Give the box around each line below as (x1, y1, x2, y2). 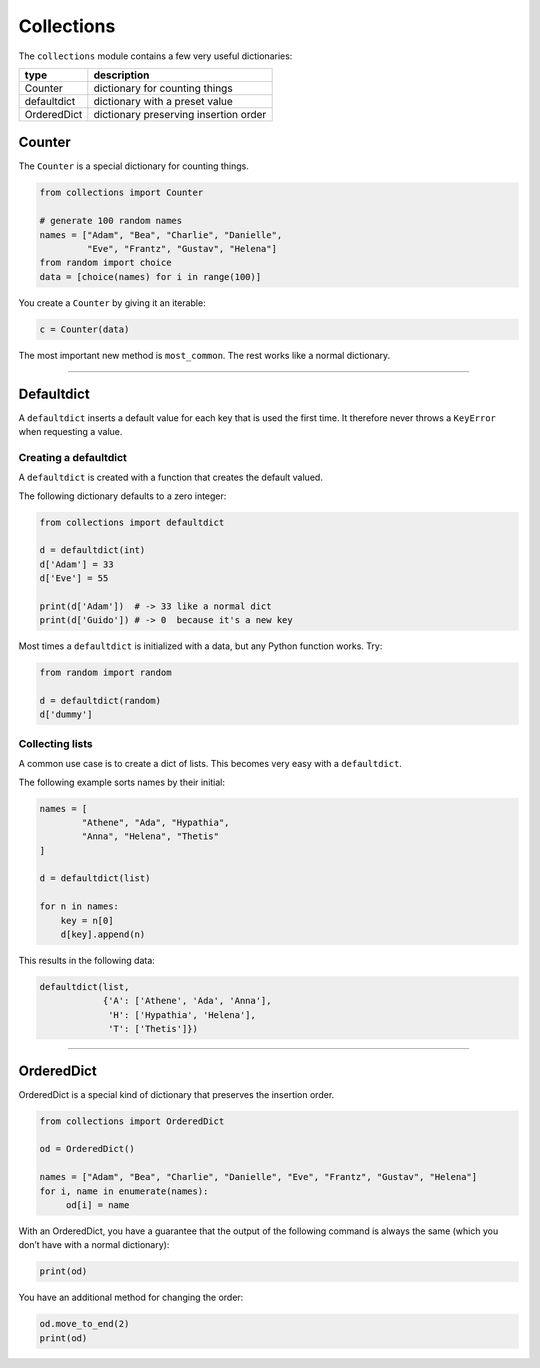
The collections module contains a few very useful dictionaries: (18, 50, 293, 62)
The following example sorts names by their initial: (18, 776, 225, 788)
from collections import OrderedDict (39, 1115, 225, 1127)
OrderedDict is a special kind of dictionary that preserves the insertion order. (18, 1088, 335, 1100)
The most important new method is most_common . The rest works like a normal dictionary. (18, 349, 391, 361)
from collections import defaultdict (39, 516, 225, 528)
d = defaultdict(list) (39, 873, 151, 884)
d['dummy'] (39, 709, 93, 720)
